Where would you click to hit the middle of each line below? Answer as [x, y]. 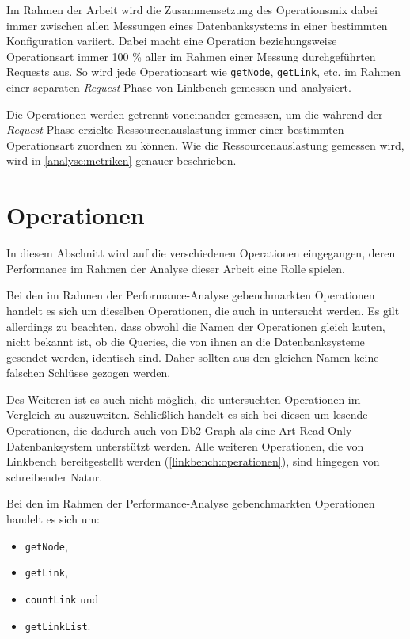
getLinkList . [58, 625]
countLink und [62, 598]
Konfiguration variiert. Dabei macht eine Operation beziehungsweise [172, 41]
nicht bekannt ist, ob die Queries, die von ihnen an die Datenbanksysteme [186, 342]
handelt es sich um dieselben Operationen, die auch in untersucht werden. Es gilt [203, 310]
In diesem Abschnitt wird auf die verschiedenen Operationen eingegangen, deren [201, 253]
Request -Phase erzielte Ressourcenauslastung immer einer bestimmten [175, 129]
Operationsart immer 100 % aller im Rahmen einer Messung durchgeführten [191, 56]
